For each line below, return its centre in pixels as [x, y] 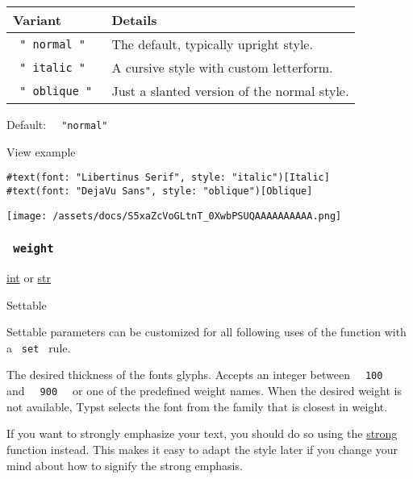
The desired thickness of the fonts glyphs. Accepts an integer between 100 [195, 375]
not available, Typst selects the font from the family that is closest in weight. [197, 406]
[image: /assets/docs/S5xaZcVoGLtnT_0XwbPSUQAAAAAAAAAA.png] [174, 216]
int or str [29, 277]
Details [134, 20]
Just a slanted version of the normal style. [230, 91]
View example [41, 151]
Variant [37, 20]
